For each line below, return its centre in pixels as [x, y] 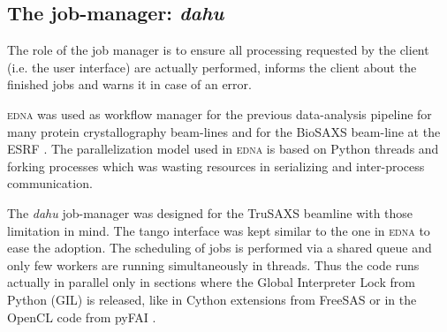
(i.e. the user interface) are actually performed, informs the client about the [212, 67]
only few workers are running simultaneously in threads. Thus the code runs [213, 264]
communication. [50, 183]
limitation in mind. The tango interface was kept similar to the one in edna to [219, 230]
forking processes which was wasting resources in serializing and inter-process [216, 166]
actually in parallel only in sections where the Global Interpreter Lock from [211, 282]
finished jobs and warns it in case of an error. [129, 84]
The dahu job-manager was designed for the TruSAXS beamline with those [210, 212]
